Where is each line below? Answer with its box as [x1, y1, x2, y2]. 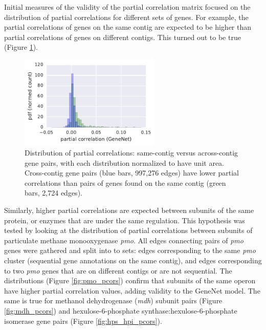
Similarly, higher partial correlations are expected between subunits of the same [4, 205, 254, 216]
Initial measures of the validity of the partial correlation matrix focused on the [4, 2, 251, 12]
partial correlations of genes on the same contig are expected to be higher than [4, 22, 252, 32]
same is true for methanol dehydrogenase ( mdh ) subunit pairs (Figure [4, 295, 223, 306]
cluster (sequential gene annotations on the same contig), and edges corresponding [4, 255, 262, 265]
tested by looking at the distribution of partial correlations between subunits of [4, 225, 253, 236]
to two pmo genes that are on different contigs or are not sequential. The [4, 265, 232, 276]
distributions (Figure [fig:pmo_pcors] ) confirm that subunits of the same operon [4, 275, 256, 286]
